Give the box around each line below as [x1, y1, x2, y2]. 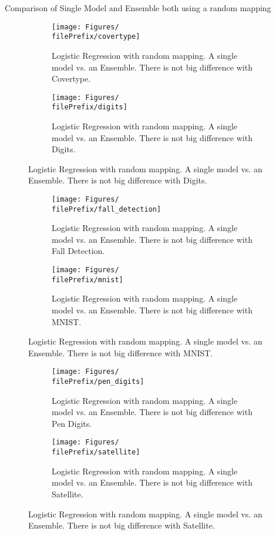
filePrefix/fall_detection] [52, 205, 161, 213]
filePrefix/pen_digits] [52, 377, 144, 386]
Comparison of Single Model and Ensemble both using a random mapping [5, 2, 271, 14]
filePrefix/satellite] [52, 448, 140, 457]
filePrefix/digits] [52, 103, 127, 112]
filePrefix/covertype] [52, 32, 140, 41]
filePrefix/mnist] [52, 275, 123, 284]
